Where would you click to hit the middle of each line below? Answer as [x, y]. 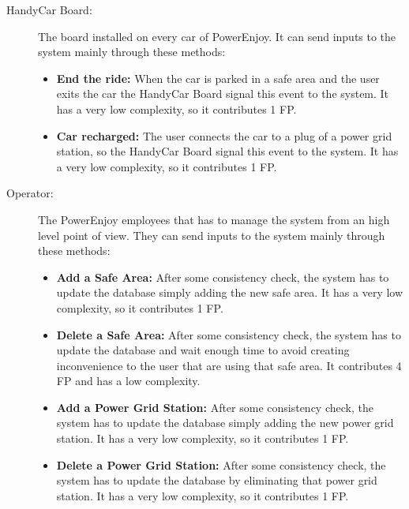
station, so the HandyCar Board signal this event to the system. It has [227, 151]
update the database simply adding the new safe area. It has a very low [230, 292]
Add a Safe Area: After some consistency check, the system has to [223, 277]
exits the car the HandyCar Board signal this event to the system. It [223, 94]
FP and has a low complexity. [128, 381]
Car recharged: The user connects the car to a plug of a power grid [224, 135]
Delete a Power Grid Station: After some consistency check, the [221, 464]
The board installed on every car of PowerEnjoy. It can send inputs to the [217, 36]
